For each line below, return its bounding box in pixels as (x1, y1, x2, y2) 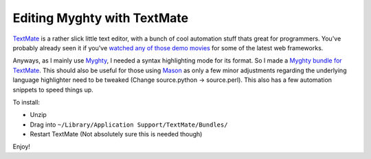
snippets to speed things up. (12, 85, 94, 94)
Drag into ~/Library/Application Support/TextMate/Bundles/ (30, 120, 228, 129)
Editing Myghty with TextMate (12, 10, 189, 25)
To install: (12, 98, 41, 106)
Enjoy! (12, 142, 31, 151)
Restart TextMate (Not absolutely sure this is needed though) (30, 130, 203, 138)
